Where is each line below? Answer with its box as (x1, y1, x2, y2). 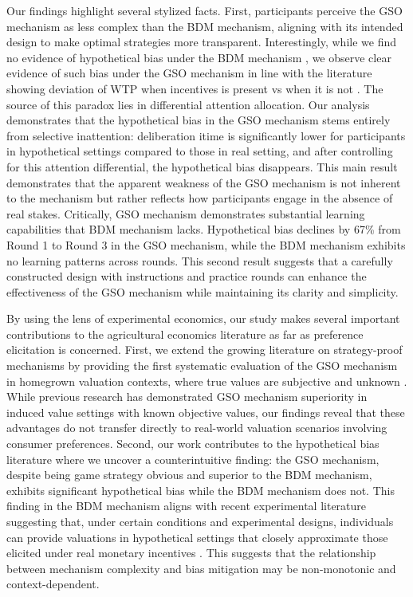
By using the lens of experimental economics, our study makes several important (6, 310, 400, 327)
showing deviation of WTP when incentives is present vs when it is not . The (6, 80, 383, 96)
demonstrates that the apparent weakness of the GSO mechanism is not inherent (6, 174, 401, 190)
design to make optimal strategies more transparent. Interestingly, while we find (6, 33, 397, 50)
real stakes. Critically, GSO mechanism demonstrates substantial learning (6, 205, 365, 222)
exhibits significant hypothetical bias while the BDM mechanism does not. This (6, 481, 395, 498)
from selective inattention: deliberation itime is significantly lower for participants (6, 127, 406, 143)
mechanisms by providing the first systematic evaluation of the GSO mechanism (6, 357, 398, 374)
